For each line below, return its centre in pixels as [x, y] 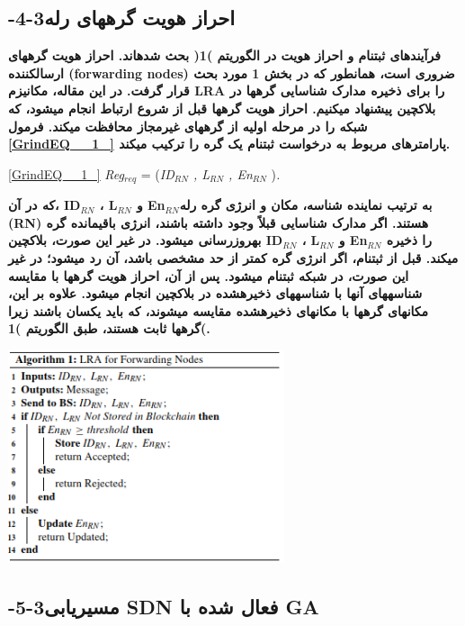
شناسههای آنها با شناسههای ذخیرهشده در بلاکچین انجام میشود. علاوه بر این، [215, 293]
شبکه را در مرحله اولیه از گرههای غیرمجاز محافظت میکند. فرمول [188, 126]
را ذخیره [409, 240]
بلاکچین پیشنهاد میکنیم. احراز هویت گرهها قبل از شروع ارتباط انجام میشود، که [222, 108]
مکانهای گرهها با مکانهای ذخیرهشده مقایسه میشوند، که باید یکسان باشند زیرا [219, 310]
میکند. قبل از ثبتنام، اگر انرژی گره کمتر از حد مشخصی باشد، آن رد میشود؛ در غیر [233, 258]
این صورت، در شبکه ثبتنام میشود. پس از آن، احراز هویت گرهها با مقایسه [209, 275]
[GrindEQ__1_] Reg [66, 173]
